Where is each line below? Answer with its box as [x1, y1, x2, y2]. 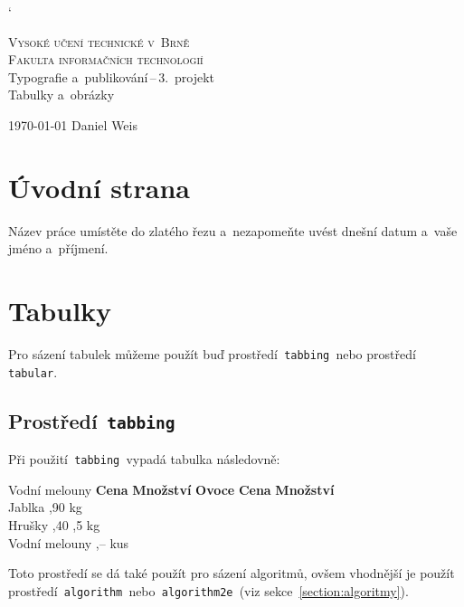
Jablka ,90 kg [8, 498, 82, 517]
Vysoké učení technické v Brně [8, 32, 190, 51]
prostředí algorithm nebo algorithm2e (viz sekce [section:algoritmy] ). [8, 581, 409, 600]
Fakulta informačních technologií [8, 50, 204, 69]
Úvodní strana [8, 168, 191, 205]
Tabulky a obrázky [8, 85, 115, 104]
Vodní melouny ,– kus [8, 533, 129, 552]
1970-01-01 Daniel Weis [8, 115, 137, 134]
